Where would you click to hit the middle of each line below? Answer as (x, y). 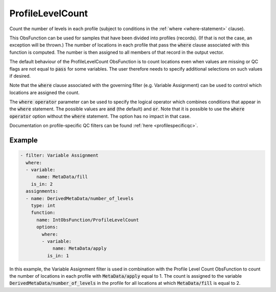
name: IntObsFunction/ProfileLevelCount (88, 220)
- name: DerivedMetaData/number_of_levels (80, 198)
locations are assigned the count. (44, 93)
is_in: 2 (42, 184)
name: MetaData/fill (62, 177)
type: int (43, 205)
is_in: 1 (58, 255)
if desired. (20, 76)
